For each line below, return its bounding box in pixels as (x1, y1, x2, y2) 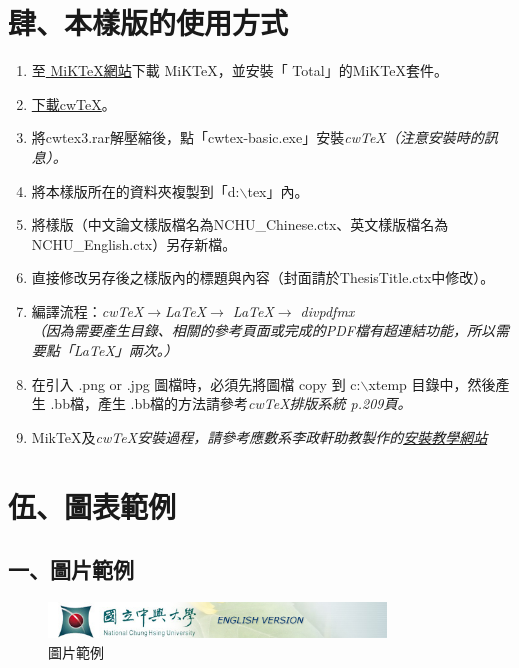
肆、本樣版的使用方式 (8, 2, 289, 43)
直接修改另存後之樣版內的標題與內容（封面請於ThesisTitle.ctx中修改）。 (31, 267, 495, 288)
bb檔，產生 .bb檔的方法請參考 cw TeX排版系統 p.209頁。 (54, 393, 412, 414)
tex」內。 (247, 180, 309, 201)
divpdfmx (300, 300, 355, 321)
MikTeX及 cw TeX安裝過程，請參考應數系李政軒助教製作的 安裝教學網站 (31, 426, 488, 447)
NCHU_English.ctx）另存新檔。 (31, 233, 237, 254)
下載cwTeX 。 (31, 93, 116, 114)
